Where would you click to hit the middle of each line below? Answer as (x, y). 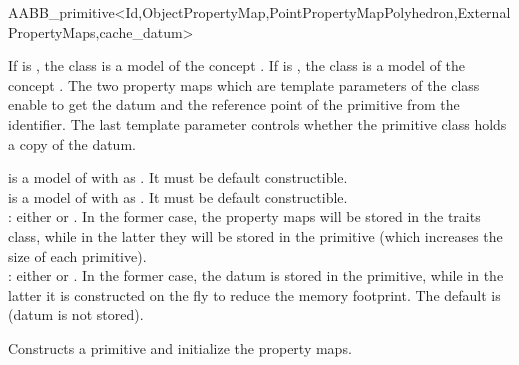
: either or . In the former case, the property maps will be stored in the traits (244, 216)
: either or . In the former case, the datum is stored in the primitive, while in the (256, 275)
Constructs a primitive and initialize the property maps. (180, 347)
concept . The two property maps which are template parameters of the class (244, 84)
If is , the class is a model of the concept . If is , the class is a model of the (237, 65)
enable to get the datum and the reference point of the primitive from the (234, 104)
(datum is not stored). (76, 314)
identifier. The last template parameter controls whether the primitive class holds (257, 123)
